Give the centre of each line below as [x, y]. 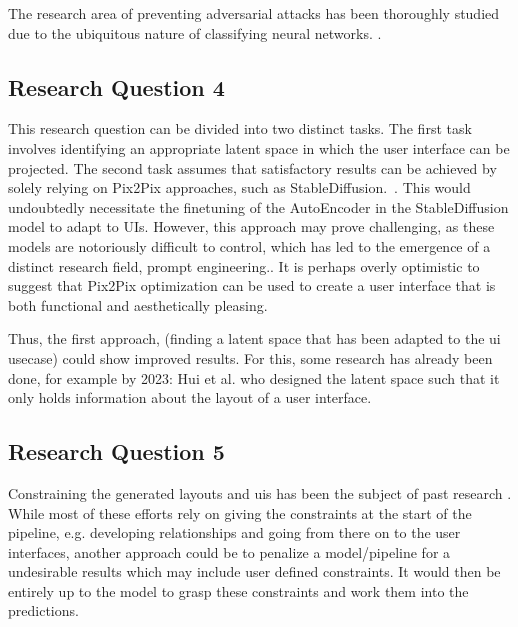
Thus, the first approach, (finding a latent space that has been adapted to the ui [254, 338]
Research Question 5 [116, 451]
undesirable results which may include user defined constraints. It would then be [254, 571]
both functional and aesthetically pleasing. [138, 304]
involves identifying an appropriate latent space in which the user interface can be [259, 147]
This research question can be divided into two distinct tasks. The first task [240, 128]
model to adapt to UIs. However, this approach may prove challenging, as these [251, 226]
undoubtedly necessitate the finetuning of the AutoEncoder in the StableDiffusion [258, 206]
